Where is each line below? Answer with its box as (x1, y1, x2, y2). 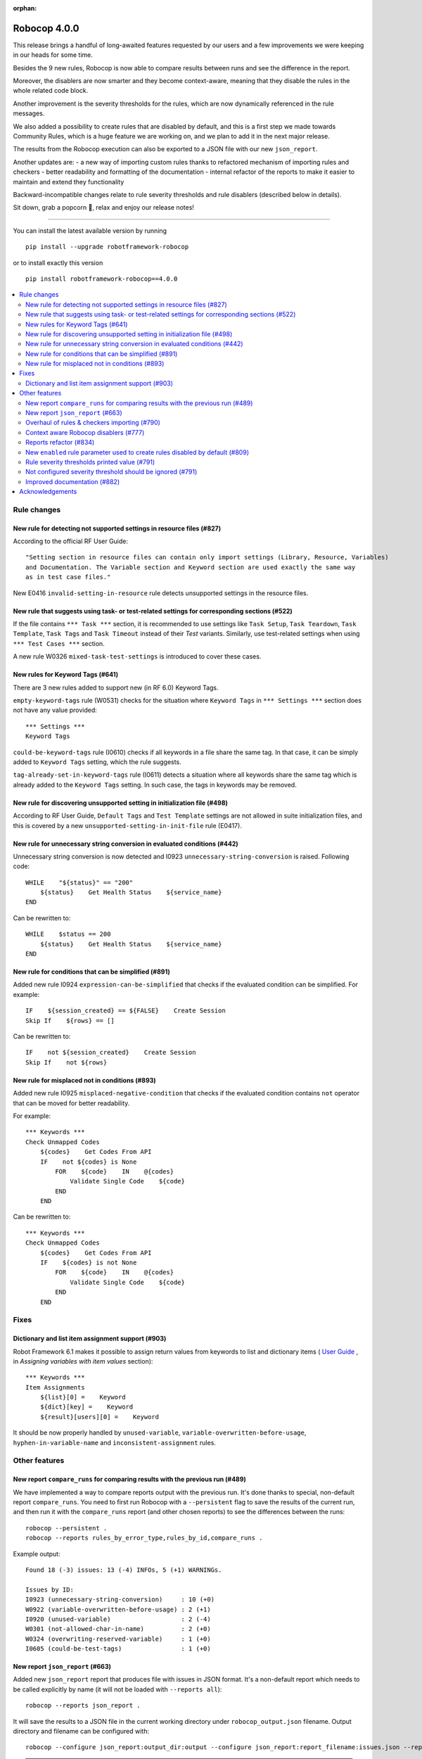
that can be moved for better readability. (13, 1098, 130, 1107)
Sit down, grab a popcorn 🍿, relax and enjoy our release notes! (13, 203, 195, 212)
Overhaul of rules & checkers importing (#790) (25, 419, 161, 427)
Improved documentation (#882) (25, 477, 120, 485)
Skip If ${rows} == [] (25, 1017, 115, 1024)
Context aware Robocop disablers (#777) (25, 428, 145, 436)
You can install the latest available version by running (13, 226, 167, 235)
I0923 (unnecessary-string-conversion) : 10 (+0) (25, 1596, 215, 1604)
